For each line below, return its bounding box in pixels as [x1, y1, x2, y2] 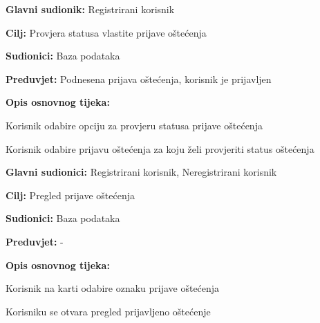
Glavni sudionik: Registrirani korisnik [6, 2, 175, 16]
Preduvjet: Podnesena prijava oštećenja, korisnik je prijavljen [6, 71, 272, 86]
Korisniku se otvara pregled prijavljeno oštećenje [6, 304, 211, 318]
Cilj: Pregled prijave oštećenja [6, 187, 135, 202]
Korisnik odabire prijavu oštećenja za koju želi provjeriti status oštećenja [6, 141, 314, 156]
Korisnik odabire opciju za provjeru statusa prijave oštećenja [6, 118, 263, 132]
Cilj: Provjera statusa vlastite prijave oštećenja [6, 25, 207, 39]
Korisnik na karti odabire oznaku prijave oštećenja [6, 281, 220, 295]
